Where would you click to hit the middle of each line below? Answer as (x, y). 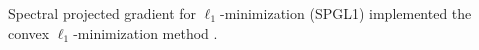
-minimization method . (145, 32)
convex (29, 32)
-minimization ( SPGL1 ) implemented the (345, 13)
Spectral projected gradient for (102, 13)
